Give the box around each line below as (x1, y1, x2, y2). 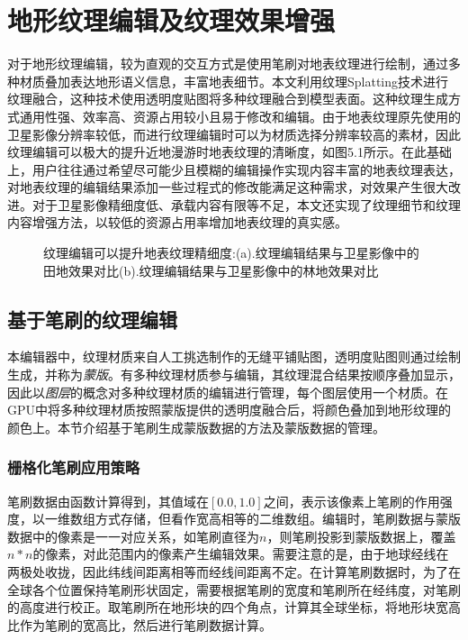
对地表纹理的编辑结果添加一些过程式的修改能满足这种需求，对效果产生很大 (7, 178, 448, 197)
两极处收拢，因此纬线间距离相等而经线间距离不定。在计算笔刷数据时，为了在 (7, 562, 461, 581)
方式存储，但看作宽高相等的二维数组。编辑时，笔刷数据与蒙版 (94, 509, 461, 528)
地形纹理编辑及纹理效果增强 (7, 2, 336, 39)
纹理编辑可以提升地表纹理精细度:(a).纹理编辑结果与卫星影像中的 (43, 243, 419, 262)
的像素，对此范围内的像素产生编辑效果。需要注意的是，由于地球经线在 (32, 544, 449, 563)
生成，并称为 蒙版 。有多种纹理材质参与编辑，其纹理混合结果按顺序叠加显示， (7, 365, 461, 384)
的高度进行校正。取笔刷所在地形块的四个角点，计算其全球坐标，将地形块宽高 (7, 598, 461, 617)
